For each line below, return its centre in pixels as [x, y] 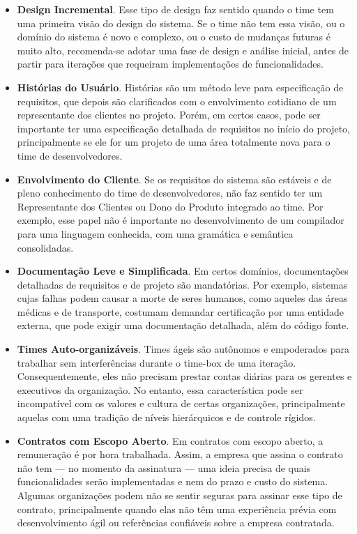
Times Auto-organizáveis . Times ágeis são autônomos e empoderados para [183, 349]
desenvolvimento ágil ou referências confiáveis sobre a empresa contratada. [176, 522]
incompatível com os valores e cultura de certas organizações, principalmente [181, 403]
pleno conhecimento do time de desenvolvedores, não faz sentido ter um [170, 193]
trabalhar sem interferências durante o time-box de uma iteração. [157, 362]
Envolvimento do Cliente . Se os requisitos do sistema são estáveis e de [174, 179]
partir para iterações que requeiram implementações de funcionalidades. [170, 64]
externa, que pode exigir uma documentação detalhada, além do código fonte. [183, 325]
